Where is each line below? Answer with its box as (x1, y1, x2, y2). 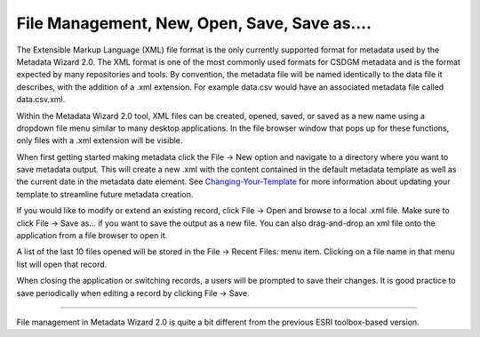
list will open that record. (16, 259, 108, 269)
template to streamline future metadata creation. (16, 189, 194, 199)
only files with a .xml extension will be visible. (16, 135, 183, 146)
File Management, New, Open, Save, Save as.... (16, 13, 372, 33)
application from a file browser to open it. (16, 230, 168, 241)
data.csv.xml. (16, 94, 66, 105)
